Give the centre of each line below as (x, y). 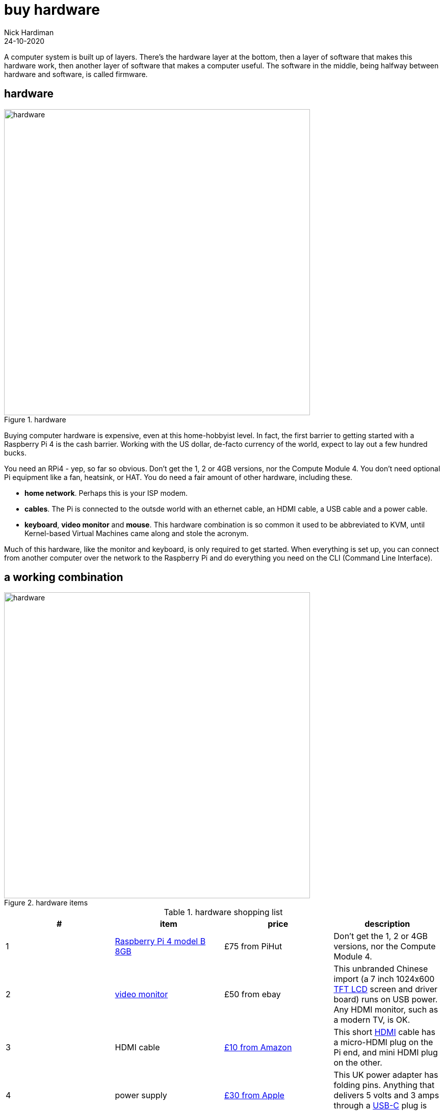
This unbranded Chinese (381, 969)
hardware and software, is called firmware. (76, 74)
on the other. (358, 1063)
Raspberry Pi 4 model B (160, 941)
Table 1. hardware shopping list (223, 912)
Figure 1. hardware (35, 419)
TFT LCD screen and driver (386, 989)
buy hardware (52, 10)
